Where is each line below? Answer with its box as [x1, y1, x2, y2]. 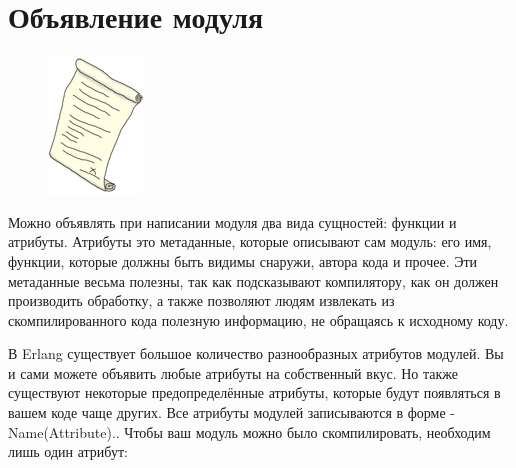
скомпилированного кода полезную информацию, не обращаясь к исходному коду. [8, 309, 509, 330]
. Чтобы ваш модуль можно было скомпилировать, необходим [115, 421, 491, 442]
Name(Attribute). [8, 421, 116, 442]
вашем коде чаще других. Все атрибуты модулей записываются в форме [8, 402, 446, 423]
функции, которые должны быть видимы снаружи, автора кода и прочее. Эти [8, 250, 478, 271]
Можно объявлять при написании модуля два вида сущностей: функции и [8, 211, 457, 232]
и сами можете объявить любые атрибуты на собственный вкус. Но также [8, 362, 459, 383]
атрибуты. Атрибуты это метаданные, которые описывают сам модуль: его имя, [8, 231, 492, 252]
